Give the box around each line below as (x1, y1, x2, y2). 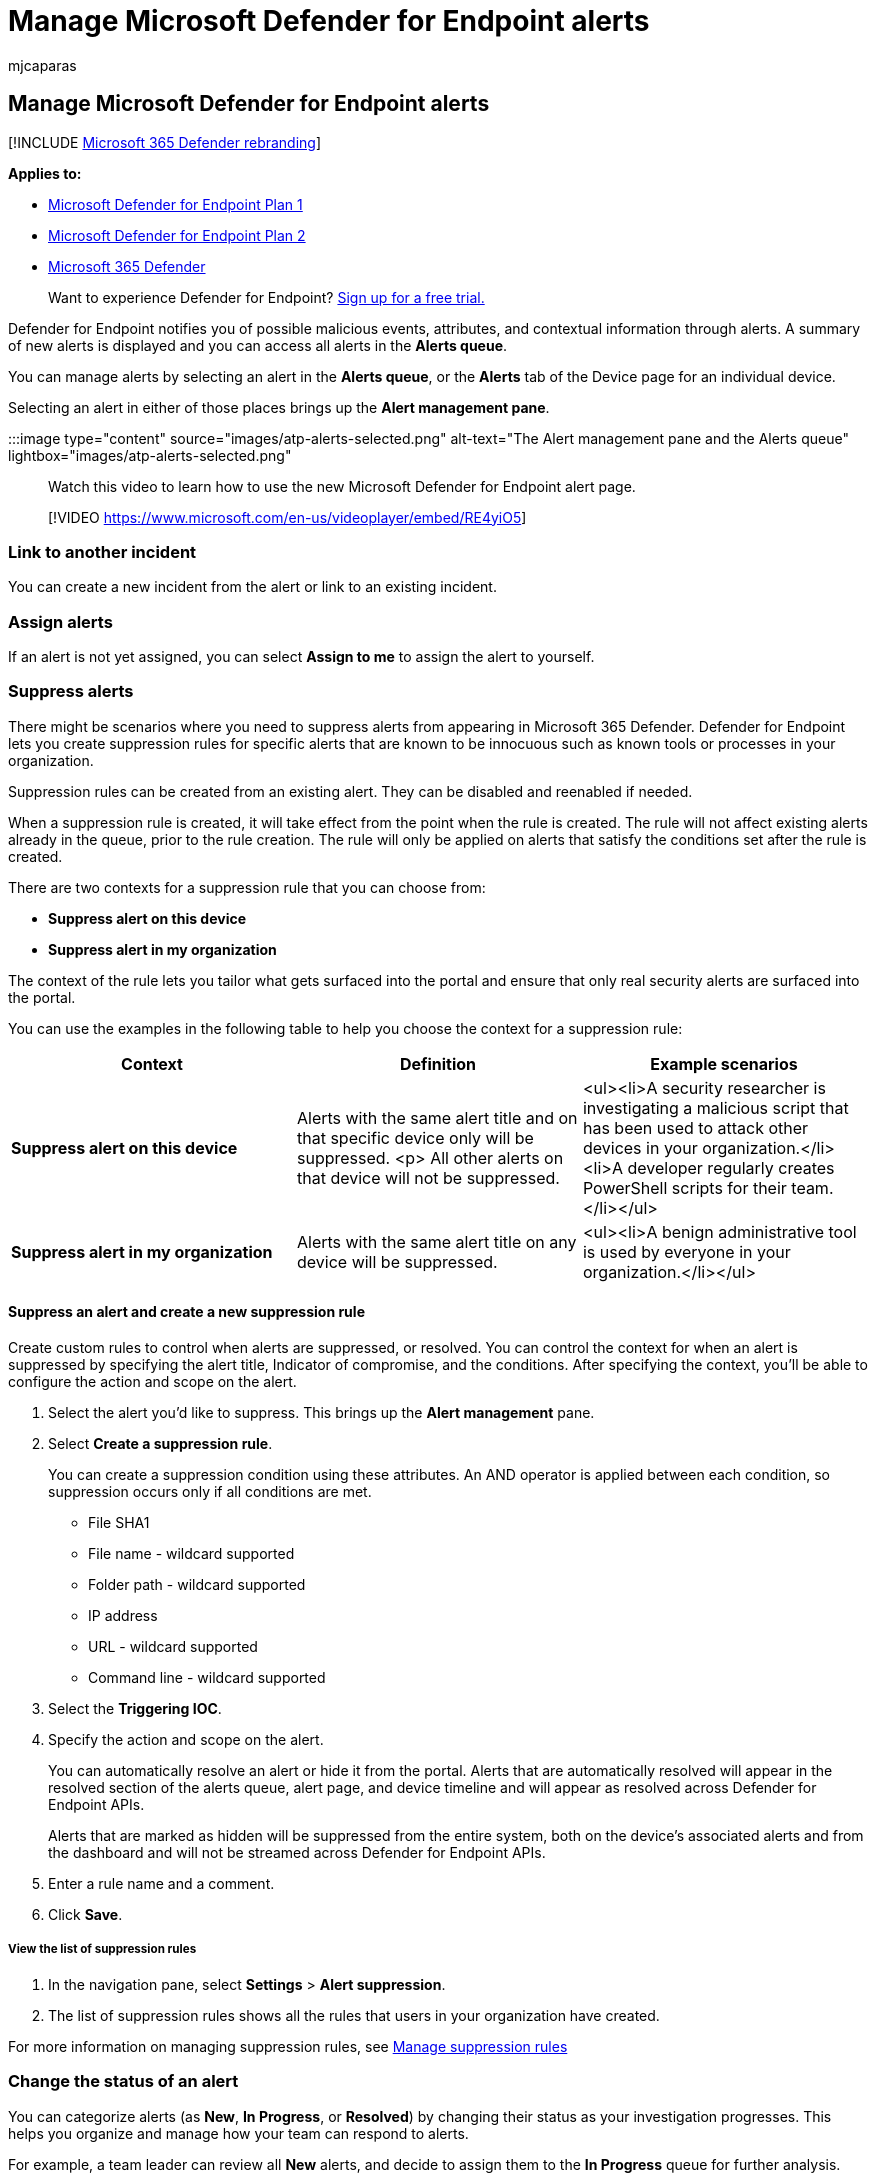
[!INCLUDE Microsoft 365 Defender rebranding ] (8, 133, 322, 151)
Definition (399, 1053, 477, 1074)
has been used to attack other (582, 1117, 809, 1138)
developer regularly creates (627, 1157, 835, 1178)
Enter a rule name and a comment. (48, 1875, 275, 1893)
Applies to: (8, 164, 82, 182)
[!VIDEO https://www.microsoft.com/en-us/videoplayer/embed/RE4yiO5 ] (48, 508, 527, 526)
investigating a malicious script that (582, 1097, 849, 1118)
